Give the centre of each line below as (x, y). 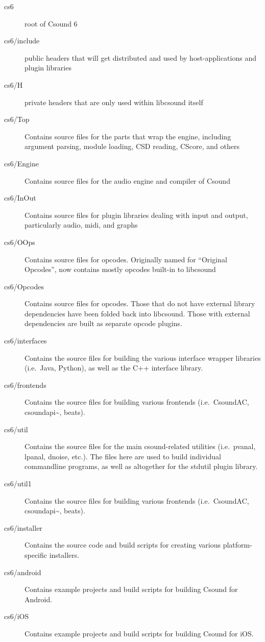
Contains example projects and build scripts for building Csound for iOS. (139, 633)
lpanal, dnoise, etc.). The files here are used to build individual (123, 456)
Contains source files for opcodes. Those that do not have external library (140, 303)
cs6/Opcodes (24, 286)
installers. (64, 554)
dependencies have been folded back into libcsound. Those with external (137, 313)
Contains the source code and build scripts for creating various (123, 545)
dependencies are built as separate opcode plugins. (103, 323)
